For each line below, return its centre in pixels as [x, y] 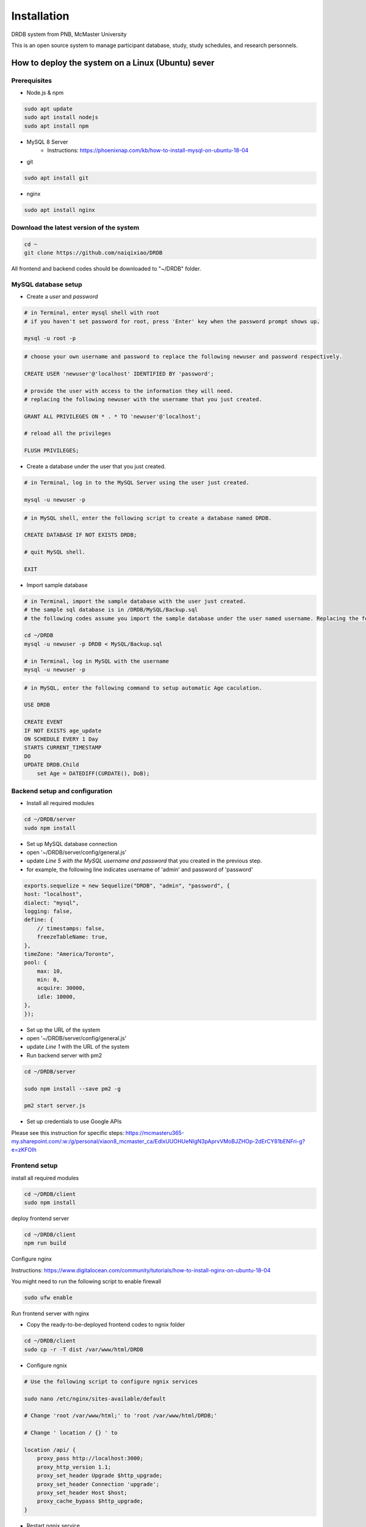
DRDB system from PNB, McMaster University [69, 34]
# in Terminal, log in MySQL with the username [96, 661]
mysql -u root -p [50, 338]
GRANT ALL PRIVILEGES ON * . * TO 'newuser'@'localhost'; [113, 416]
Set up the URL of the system [63, 1030]
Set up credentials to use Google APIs [74, 1121]
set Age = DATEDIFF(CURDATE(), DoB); [93, 773]
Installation [40, 16]
